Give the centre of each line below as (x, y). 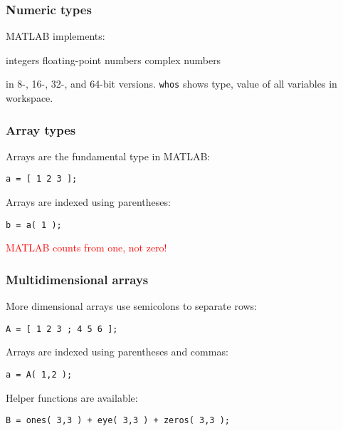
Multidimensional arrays (77, 279)
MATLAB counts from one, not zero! (86, 248)
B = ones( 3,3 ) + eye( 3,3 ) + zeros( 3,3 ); (118, 421)
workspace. (30, 98)
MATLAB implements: (56, 36)
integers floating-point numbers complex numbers (114, 59)
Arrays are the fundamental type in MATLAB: (108, 156)
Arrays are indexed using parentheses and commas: (117, 352)
